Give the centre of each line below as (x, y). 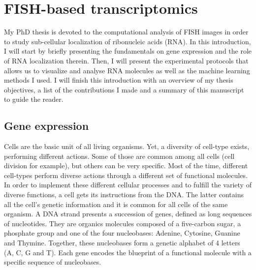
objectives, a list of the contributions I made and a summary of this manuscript (124, 89)
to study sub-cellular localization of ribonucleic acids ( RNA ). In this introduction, (128, 41)
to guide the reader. (34, 99)
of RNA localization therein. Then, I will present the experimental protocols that (126, 60)
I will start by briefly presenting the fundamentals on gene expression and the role (128, 51)
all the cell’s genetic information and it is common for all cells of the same (116, 204)
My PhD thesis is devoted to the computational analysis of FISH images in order (126, 32)
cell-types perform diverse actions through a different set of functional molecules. (126, 175)
